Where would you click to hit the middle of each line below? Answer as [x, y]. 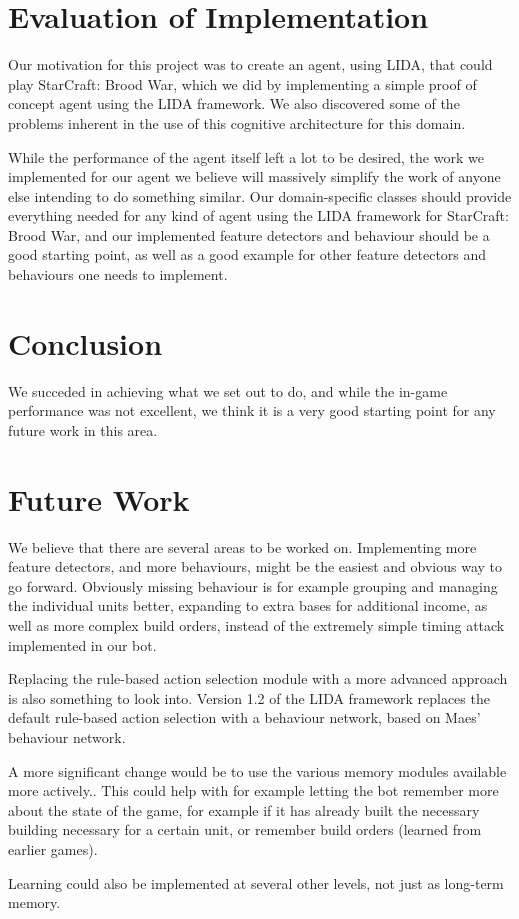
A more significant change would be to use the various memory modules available [257, 770]
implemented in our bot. [82, 644]
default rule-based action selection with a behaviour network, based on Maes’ [244, 717]
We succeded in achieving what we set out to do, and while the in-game [228, 390]
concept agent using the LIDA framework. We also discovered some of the [234, 103]
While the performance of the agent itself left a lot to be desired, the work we [246, 156]
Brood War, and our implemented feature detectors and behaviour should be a [249, 234]
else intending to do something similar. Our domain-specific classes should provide [260, 195]
